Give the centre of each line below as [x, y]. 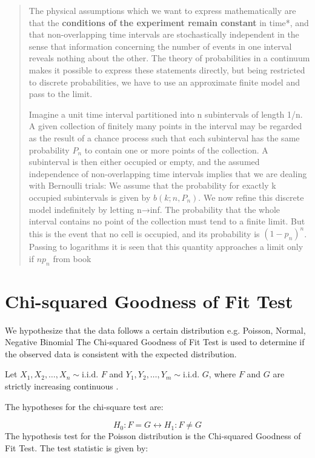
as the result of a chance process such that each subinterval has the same [164, 137]
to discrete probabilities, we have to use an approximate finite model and [164, 82]
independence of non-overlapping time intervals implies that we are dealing [168, 173]
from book [72, 258]
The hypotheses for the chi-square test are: [84, 406]
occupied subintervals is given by [90, 197]
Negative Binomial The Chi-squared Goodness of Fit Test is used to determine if [155, 342]
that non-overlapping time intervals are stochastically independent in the [164, 34]
